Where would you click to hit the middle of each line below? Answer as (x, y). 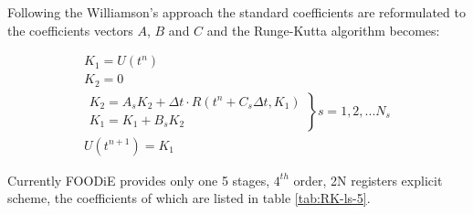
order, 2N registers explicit (368, 180)
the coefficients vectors (70, 30)
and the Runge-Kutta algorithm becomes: (323, 30)
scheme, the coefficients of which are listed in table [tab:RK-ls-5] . (189, 198)
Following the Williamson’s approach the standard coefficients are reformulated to (236, 12)
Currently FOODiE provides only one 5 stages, (139, 180)
